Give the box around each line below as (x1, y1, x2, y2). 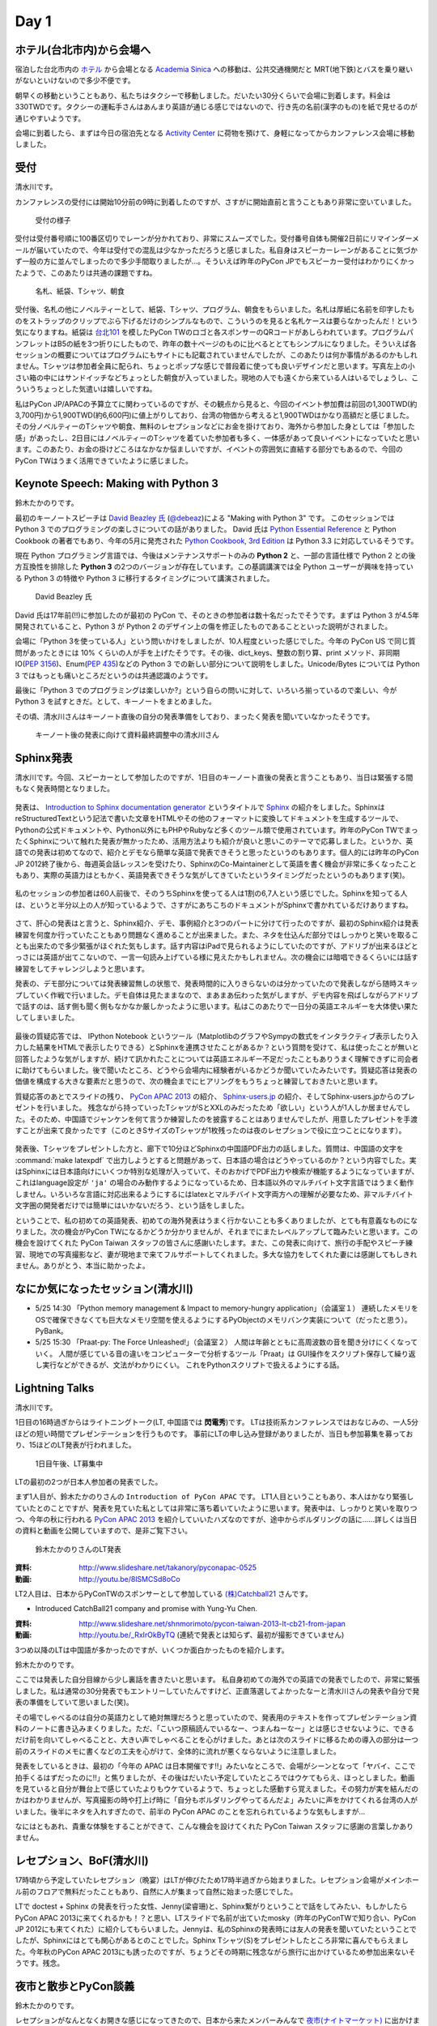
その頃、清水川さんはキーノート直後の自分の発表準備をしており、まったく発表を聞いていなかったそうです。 (15, 712, 375, 721)
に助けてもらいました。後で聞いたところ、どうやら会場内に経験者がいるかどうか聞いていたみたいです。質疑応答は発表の (15, 1065, 418, 1075)
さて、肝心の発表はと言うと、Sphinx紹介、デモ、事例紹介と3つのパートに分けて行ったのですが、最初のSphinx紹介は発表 (15, 918, 419, 928)
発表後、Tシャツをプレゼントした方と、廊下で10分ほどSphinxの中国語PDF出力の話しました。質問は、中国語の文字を (15, 1143, 404, 1154)
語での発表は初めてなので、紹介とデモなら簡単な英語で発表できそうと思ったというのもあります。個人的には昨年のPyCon (15, 848, 419, 857)
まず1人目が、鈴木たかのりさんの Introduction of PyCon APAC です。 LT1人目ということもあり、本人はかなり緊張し (15, 1492, 414, 1502)
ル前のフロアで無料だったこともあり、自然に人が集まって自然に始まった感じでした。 (15, 1887, 298, 1896)
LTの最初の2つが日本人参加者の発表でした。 (15, 1477, 163, 1486)
